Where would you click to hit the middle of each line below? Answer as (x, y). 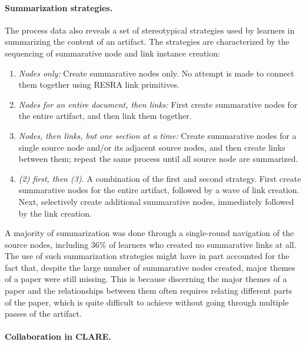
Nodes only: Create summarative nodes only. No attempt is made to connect (156, 73)
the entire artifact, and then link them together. (105, 116)
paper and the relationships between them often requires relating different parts (149, 291)
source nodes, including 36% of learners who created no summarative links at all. (151, 244)
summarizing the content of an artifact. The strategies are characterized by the (147, 42)
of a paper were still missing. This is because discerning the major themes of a (146, 279)
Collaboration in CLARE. (58, 336)
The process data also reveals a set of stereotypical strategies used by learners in (150, 30)
